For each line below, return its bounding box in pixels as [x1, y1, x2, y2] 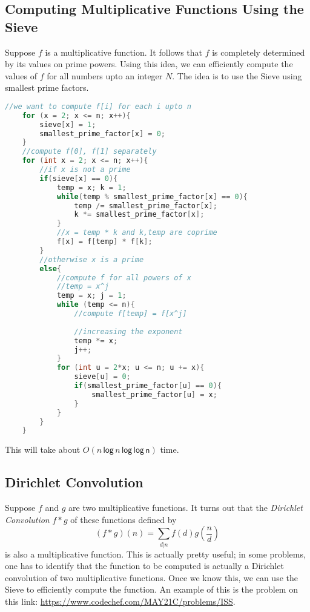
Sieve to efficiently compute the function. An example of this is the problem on [5, 583, 298, 596]
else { [39, 264, 62, 273]
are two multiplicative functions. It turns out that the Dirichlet [68, 501, 303, 514]
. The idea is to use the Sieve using [172, 69, 302, 82]
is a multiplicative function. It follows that [45, 45, 203, 58]
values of [5, 69, 37, 82]
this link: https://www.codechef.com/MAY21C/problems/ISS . [5, 595, 236, 608]
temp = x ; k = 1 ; [56, 183, 127, 192]
